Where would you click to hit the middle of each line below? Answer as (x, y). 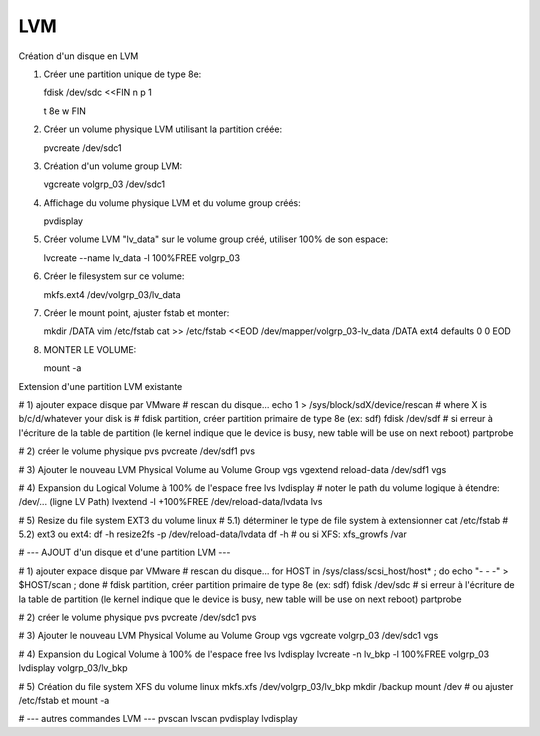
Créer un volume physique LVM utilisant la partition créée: (163, 129)
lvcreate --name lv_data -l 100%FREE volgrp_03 (141, 257)
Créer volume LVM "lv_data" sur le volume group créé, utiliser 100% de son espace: (216, 239)
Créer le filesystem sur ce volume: (114, 276)
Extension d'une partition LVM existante (100, 386)
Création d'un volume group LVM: (113, 166)
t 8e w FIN (65, 111)
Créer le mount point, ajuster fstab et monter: (136, 313)
